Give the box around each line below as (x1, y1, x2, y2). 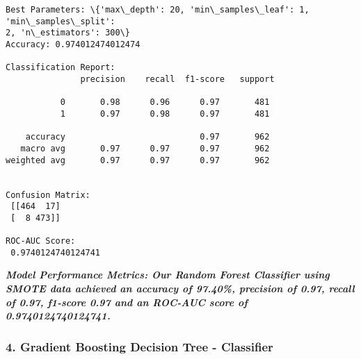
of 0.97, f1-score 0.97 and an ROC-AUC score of (6, 294, 248, 309)
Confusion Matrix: (6, 190, 90, 200)
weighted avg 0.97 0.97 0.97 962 (6, 155, 270, 165)
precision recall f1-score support (80, 74, 275, 84)
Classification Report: (6, 62, 115, 73)
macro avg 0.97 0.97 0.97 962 (20, 143, 270, 153)
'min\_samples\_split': (6, 16, 115, 26)
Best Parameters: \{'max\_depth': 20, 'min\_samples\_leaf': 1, (6, 5, 310, 15)
